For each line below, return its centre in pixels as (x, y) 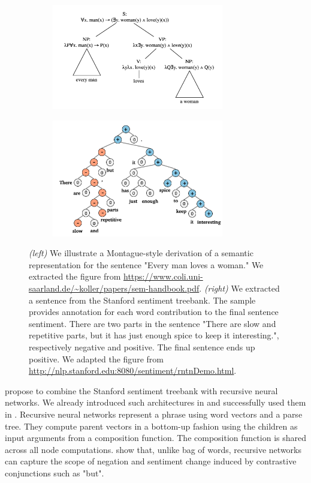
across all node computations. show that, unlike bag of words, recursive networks (153, 449)
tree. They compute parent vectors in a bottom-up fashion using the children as (151, 426)
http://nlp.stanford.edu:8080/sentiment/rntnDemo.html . (133, 370)
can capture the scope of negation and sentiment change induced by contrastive (151, 461)
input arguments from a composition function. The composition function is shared (155, 438)
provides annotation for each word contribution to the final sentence (154, 312)
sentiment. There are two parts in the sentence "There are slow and (153, 323)
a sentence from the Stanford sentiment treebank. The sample (142, 300)
